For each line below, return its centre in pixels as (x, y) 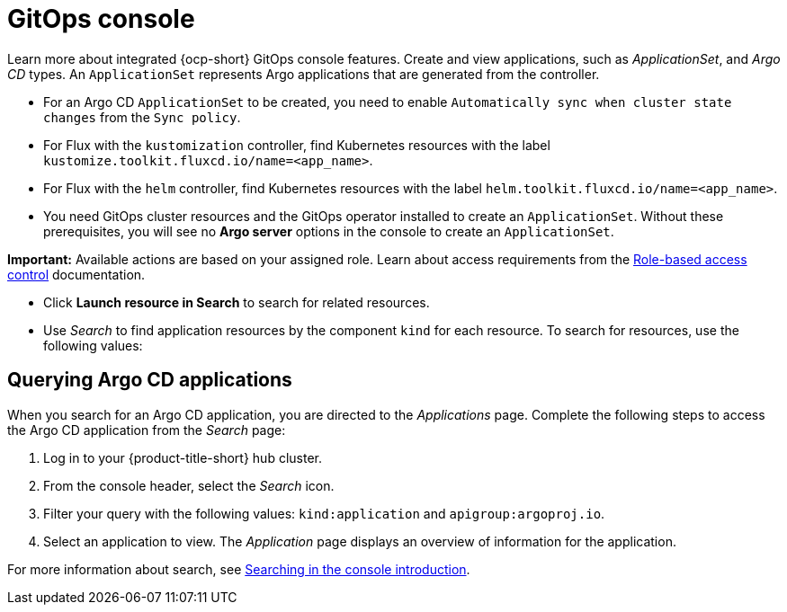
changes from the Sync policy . (142, 117)
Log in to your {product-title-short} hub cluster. (183, 457)
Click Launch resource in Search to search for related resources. (237, 302)
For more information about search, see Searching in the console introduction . (239, 569)
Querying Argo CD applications (150, 380)
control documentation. (76, 274)
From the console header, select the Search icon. (189, 485)
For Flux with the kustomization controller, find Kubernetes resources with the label (297, 145)
